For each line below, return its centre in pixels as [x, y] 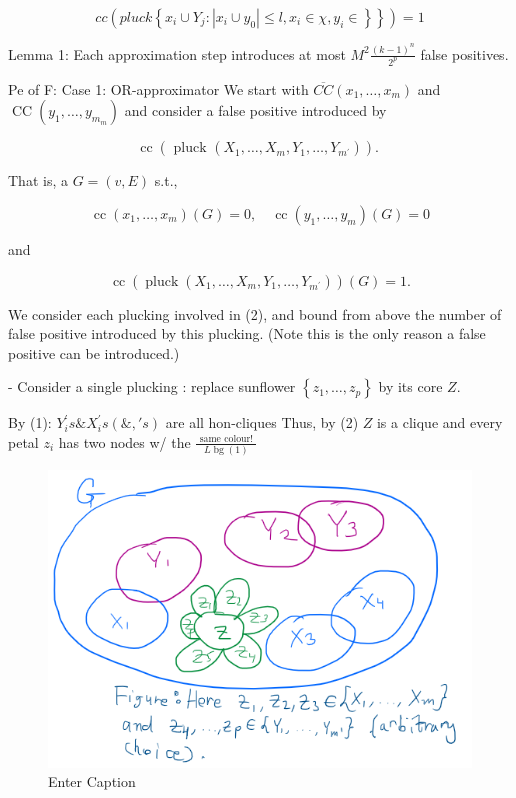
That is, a [38, 180]
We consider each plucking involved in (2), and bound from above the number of [255, 313]
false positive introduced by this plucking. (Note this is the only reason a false [247, 333]
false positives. [464, 53]
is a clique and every [439, 422]
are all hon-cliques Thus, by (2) [262, 422]
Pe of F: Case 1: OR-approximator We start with [158, 88]
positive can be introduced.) [94, 352]
